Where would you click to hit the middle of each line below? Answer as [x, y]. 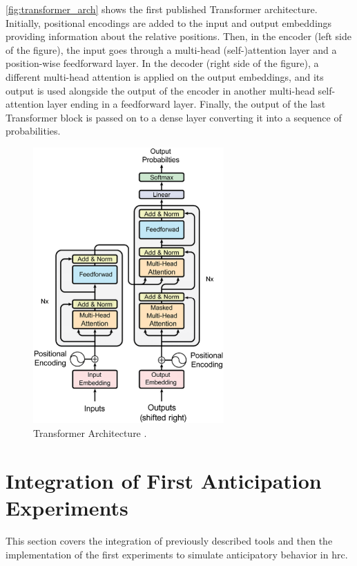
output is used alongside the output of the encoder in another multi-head [160, 90]
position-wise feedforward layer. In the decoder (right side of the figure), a [162, 63]
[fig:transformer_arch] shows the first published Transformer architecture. [162, 9]
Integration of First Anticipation [164, 480]
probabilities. [33, 131]
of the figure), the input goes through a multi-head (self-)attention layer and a [171, 49]
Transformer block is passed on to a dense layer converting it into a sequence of [174, 117]
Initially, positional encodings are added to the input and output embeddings [169, 22]
